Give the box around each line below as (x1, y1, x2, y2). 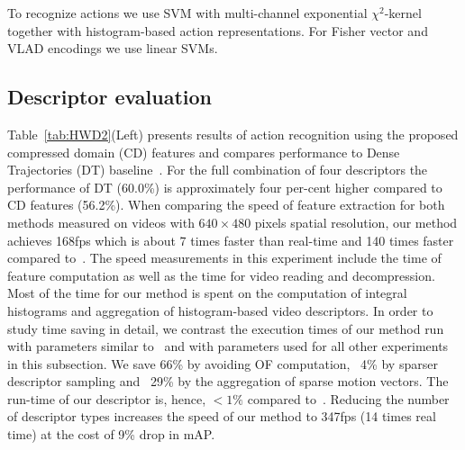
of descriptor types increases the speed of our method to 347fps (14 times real (7, 407, 436, 426)
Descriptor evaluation (7, 83, 213, 111)
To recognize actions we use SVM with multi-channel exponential (7, 4, 368, 22)
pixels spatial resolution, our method (254, 212, 458, 231)
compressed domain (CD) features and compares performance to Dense (7, 142, 400, 161)
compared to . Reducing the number (247, 389, 450, 408)
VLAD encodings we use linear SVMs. (7, 39, 218, 58)
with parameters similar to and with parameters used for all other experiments (7, 337, 449, 355)
